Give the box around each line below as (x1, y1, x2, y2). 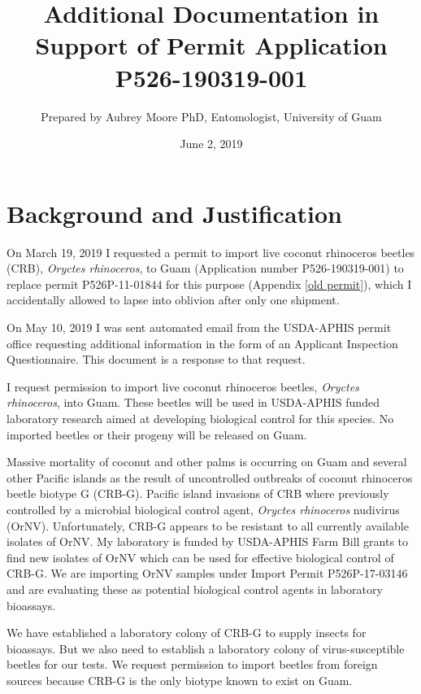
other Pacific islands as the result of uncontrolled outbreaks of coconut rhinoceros (7, 469, 413, 486)
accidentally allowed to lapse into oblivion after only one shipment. (7, 291, 340, 308)
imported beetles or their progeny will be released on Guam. (7, 426, 307, 443)
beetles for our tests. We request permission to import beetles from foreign (7, 656, 378, 673)
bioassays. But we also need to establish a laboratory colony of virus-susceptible (7, 639, 405, 657)
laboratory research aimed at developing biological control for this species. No (7, 409, 394, 426)
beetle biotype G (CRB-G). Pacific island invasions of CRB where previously (7, 485, 389, 502)
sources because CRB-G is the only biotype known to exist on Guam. (7, 671, 353, 688)
